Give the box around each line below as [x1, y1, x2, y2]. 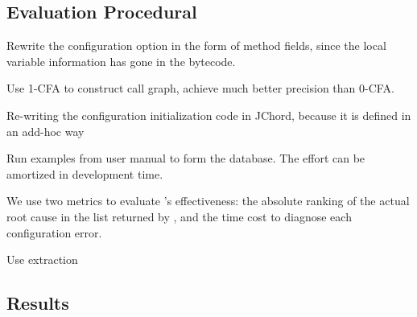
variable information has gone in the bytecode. [6, 52, 236, 69]
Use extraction [6, 251, 78, 268]
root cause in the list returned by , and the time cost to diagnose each [6, 208, 352, 224]
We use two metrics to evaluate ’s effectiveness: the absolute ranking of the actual [6, 192, 410, 209]
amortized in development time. [6, 165, 163, 182]
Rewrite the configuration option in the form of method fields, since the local [6, 37, 386, 54]
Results [6, 290, 69, 315]
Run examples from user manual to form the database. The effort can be [6, 150, 365, 167]
